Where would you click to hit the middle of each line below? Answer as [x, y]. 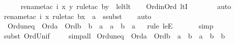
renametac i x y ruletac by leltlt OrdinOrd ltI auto [126, 6]
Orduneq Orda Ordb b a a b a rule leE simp [110, 26]
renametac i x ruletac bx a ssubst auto [78, 16]
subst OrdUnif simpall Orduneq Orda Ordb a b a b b [115, 35]
